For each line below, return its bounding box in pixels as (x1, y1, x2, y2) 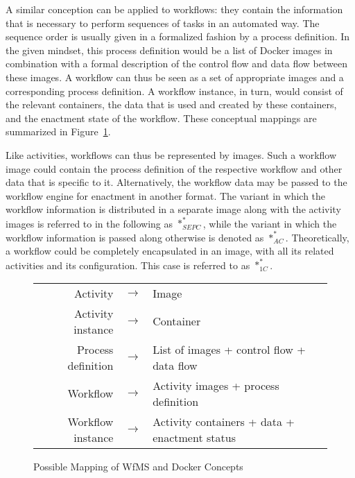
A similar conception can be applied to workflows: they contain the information (6, 2, 343, 16)
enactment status (153, 429, 236, 445)
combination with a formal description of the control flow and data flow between (6, 56, 347, 71)
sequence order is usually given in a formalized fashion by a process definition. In (6, 29, 350, 44)
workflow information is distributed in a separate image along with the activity (6, 202, 341, 216)
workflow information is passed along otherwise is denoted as (6, 230, 264, 244)
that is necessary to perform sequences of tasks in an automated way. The (6, 15, 320, 30)
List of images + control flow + (153, 341, 306, 357)
